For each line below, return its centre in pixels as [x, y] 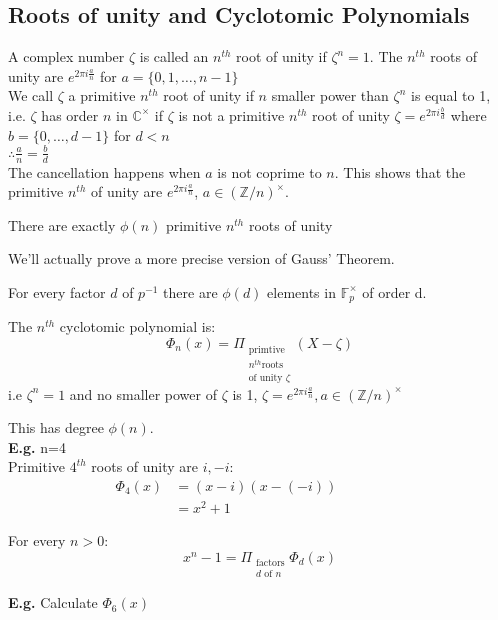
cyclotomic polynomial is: [137, 326]
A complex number [66, 56]
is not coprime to [269, 171]
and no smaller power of [143, 393]
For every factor [57, 291]
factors [270, 563]
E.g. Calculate [53, 602]
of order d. [394, 291]
